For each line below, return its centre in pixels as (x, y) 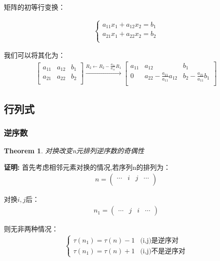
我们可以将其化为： (34, 55)
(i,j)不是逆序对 (163, 251)
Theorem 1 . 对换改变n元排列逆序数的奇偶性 (74, 151)
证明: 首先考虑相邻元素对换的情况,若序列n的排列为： (87, 167)
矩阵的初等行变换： (34, 7)
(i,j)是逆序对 (159, 240)
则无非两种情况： (31, 229)
